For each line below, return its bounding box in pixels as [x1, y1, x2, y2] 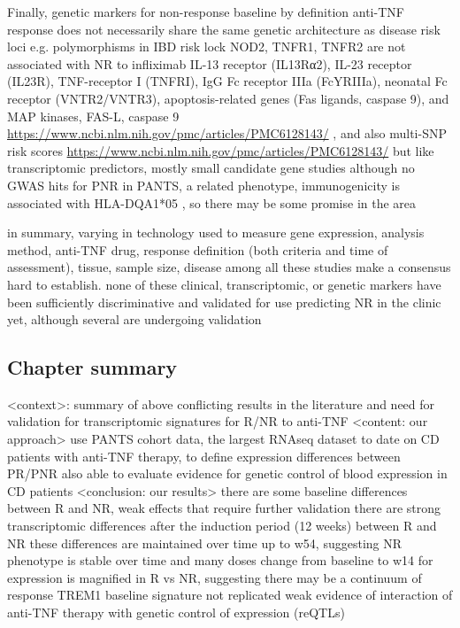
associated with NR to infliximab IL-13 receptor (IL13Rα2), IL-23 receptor [7, 54, 412, 73]
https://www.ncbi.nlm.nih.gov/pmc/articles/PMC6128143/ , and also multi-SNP [7, 124, 447, 143]
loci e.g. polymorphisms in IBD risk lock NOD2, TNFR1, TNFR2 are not [7, 37, 406, 56]
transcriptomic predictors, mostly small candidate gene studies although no [7, 159, 415, 177]
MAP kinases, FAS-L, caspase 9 [7, 106, 180, 125]
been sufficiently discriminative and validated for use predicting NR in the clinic [7, 292, 441, 311]
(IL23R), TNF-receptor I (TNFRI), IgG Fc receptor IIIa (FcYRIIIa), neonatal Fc [7, 72, 448, 90]
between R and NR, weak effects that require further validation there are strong [7, 499, 441, 517]
